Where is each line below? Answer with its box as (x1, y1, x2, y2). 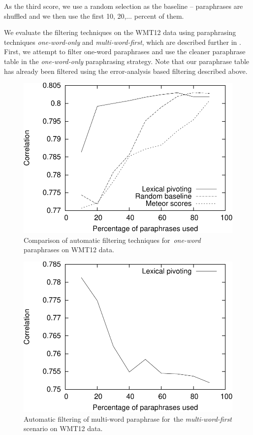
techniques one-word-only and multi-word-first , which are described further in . (4, 36, 241, 47)
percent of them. (134, 10, 184, 21)
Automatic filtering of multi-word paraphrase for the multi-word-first (24, 413, 232, 424)
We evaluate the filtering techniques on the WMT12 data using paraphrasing (4, 27, 236, 37)
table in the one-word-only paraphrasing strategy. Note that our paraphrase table (4, 56, 250, 66)
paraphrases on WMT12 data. (24, 244, 114, 255)
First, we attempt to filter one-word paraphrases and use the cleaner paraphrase (4, 46, 246, 57)
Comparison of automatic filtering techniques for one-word (24, 234, 201, 245)
